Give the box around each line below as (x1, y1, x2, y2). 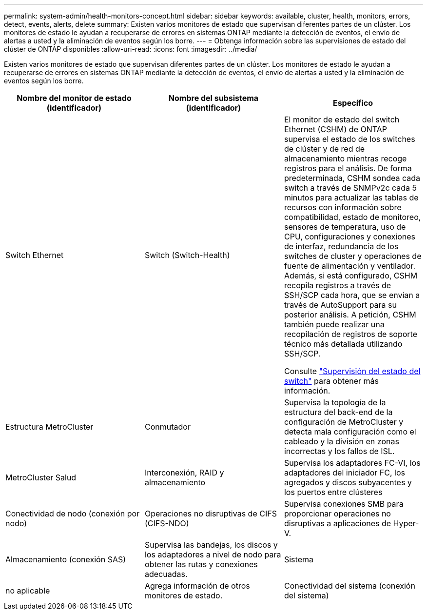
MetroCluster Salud (5, 473, 77, 482)
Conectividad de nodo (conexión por (5, 509, 140, 518)
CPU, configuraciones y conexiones (284, 232, 416, 241)
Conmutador (144, 422, 191, 432)
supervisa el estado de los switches (284, 134, 415, 144)
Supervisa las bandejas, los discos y (144, 540, 278, 550)
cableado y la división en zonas (284, 436, 399, 446)
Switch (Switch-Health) (144, 250, 230, 260)
